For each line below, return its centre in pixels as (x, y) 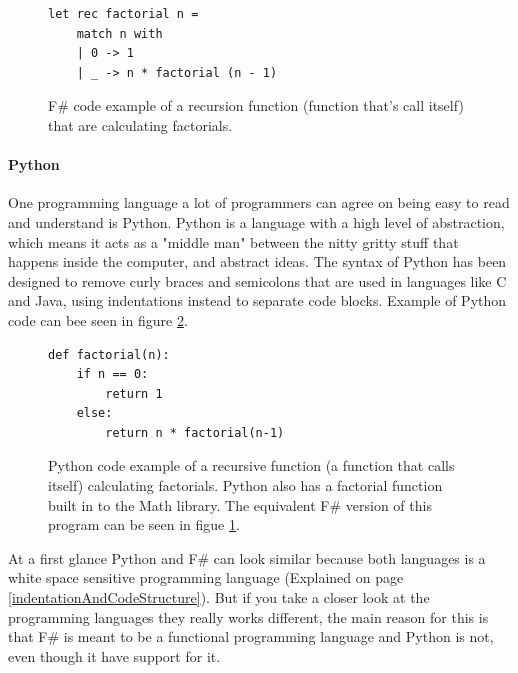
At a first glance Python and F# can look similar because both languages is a (247, 557)
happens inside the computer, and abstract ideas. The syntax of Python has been (257, 261)
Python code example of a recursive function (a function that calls (251, 465)
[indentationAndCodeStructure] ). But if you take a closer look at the (219, 597)
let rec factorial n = (123, 14)
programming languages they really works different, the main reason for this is (248, 616)
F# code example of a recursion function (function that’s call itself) (256, 105)
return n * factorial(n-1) (195, 432)
